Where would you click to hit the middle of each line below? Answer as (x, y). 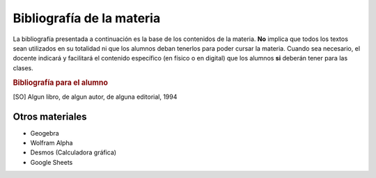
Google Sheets (52, 162)
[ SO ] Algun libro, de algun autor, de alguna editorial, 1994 (95, 97)
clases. (23, 68)
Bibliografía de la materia (87, 18)
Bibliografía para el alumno (60, 82)
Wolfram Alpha (52, 143)
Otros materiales (50, 116)
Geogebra (45, 133)
